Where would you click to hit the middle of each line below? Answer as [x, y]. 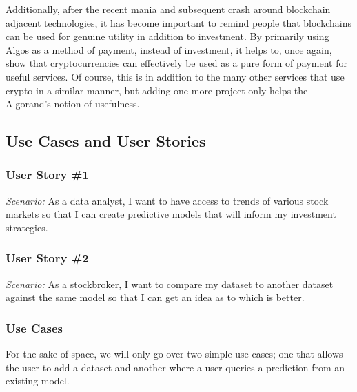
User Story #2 [47, 258]
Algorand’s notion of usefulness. [73, 104]
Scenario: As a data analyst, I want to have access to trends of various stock [167, 200]
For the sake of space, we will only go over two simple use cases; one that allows [174, 354]
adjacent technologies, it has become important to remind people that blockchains [178, 22]
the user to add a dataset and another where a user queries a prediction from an [175, 367]
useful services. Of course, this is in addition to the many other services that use [175, 76]
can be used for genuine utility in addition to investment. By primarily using [167, 36]
